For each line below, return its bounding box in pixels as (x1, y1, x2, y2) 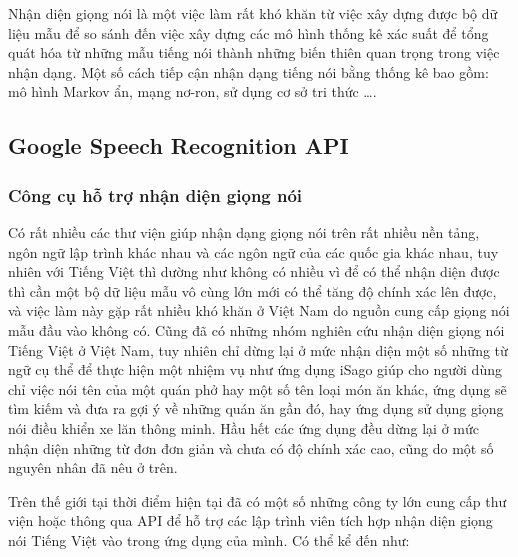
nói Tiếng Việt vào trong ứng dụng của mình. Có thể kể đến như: (8, 529, 410, 550)
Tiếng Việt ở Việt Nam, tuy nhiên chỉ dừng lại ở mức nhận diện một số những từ (8, 339, 508, 360)
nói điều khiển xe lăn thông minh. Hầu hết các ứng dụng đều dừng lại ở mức (8, 417, 479, 438)
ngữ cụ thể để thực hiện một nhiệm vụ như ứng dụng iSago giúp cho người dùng (8, 359, 502, 380)
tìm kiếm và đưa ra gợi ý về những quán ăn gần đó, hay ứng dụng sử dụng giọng (8, 398, 504, 419)
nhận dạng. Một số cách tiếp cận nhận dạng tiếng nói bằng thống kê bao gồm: (8, 61, 489, 82)
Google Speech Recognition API (8, 130, 349, 161)
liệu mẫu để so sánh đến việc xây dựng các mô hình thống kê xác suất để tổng (8, 22, 489, 43)
